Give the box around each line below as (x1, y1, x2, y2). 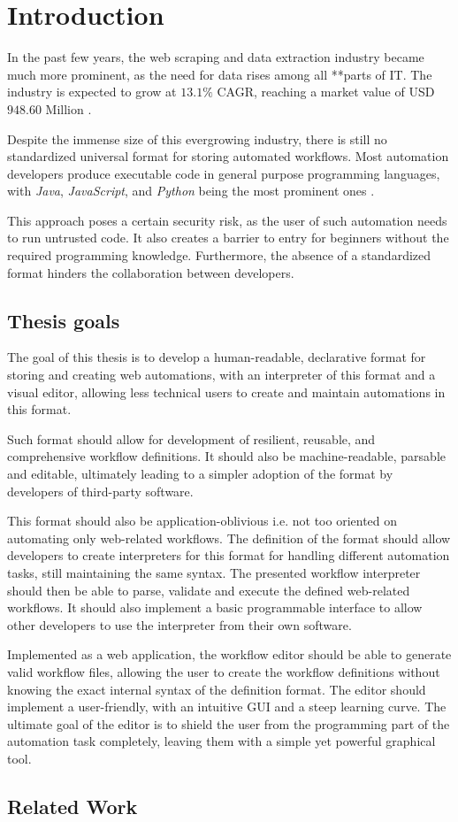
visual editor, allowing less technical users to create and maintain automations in (7, 382, 446, 401)
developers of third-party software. (7, 481, 194, 500)
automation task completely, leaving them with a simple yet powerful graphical (7, 732, 436, 750)
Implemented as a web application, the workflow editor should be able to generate (7, 645, 452, 664)
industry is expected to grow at (7, 82, 177, 101)
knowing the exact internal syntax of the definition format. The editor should (7, 680, 426, 698)
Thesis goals (7, 306, 120, 334)
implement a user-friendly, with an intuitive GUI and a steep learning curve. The (7, 697, 447, 716)
